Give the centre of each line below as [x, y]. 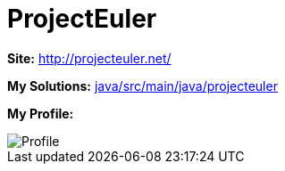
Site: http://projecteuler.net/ [89, 58]
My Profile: [41, 113]
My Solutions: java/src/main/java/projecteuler [142, 85]
